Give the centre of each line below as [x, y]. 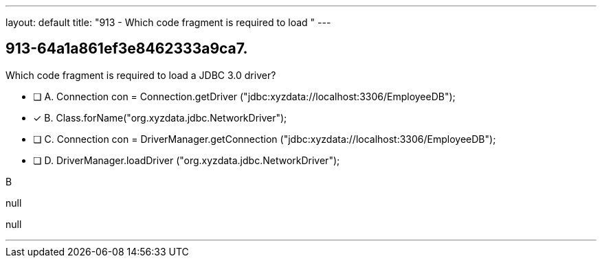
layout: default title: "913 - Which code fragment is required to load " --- [168, 22]
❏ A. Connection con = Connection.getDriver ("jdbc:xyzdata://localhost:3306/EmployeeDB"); [244, 96]
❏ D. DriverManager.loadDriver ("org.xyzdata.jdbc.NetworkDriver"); [187, 160]
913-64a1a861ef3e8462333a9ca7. [127, 49]
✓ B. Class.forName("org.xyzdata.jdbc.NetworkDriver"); [160, 117]
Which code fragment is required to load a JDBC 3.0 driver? [141, 75]
